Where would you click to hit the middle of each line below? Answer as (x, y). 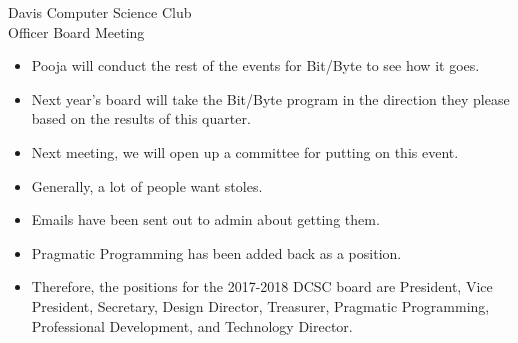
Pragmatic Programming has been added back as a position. (216, 252)
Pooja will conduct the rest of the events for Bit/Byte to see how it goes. (255, 65)
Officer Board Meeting (76, 31)
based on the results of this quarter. (141, 118)
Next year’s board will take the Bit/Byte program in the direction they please (270, 98)
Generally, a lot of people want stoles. (147, 185)
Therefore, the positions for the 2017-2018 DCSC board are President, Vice (262, 286)
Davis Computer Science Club (100, 12)
